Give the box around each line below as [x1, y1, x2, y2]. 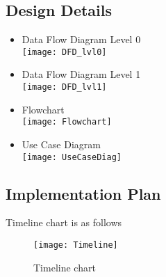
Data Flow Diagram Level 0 [22, 32, 141, 47]
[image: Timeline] [33, 240, 118, 250]
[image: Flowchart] [22, 117, 112, 127]
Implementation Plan [6, 182, 161, 204]
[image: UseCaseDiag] [22, 152, 122, 162]
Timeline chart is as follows [6, 215, 122, 230]
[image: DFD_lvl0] [22, 47, 107, 57]
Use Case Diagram [22, 136, 101, 151]
